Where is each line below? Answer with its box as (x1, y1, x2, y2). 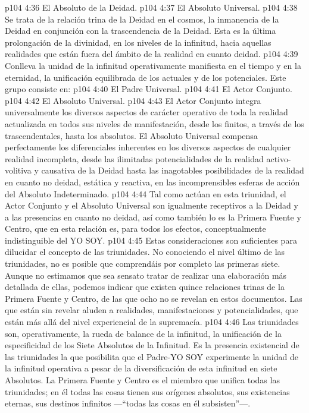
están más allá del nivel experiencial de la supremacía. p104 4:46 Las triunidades (5, 316, 299, 328)
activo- (266, 152, 291, 165)
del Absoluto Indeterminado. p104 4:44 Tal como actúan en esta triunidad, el (5, 187, 286, 200)
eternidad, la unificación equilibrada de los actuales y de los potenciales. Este (5, 71, 286, 83)
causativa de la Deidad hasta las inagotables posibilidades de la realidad (41, 164, 304, 176)
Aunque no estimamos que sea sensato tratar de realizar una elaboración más (5, 269, 287, 281)
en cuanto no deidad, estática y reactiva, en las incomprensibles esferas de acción (5, 175, 300, 188)
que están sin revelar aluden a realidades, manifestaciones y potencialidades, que (5, 304, 298, 316)
